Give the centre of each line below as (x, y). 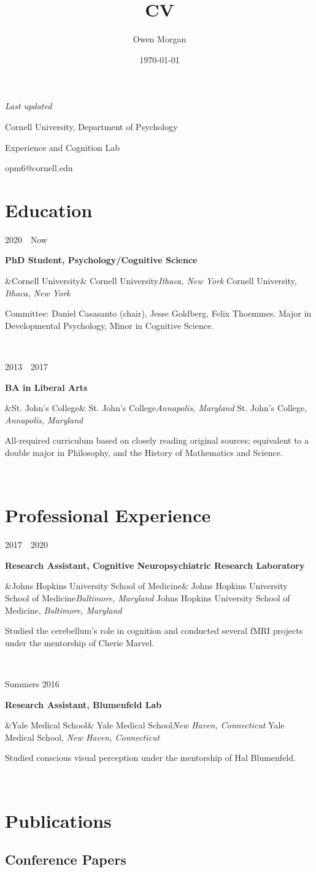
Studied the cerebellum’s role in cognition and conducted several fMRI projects (154, 631)
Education (49, 210)
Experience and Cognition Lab (63, 147)
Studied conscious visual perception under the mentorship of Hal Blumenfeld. (150, 758)
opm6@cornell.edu (39, 168)
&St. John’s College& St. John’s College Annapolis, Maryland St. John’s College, (156, 408)
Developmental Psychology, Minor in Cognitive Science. (110, 325)
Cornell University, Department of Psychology (91, 126)
